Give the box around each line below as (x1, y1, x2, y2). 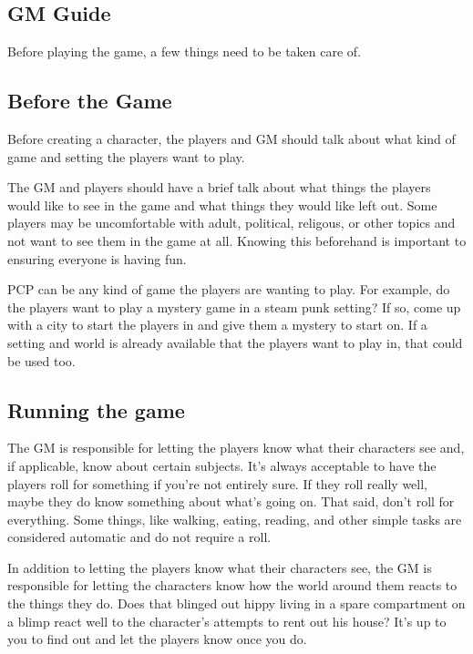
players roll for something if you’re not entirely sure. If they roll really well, (7, 474, 428, 493)
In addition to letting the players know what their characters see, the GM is (7, 557, 432, 577)
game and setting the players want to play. (7, 147, 245, 166)
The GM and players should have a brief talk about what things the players (7, 178, 431, 197)
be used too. (7, 351, 76, 370)
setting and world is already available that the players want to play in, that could (7, 332, 463, 352)
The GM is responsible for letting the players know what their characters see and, (7, 438, 465, 457)
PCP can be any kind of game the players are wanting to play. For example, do (7, 280, 450, 299)
